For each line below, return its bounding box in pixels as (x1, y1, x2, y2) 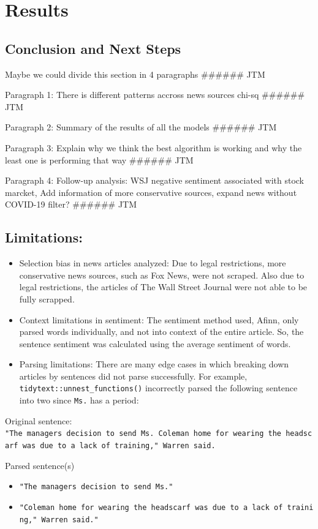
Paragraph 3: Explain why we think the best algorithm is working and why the (5, 141, 302, 154)
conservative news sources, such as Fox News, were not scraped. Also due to (19, 268, 305, 281)
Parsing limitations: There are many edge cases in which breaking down (19, 358, 289, 370)
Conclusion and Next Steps (5, 39, 181, 58)
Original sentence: (5, 414, 72, 427)
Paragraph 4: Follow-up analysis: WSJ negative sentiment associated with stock (5, 174, 305, 187)
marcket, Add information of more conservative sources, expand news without (5, 186, 297, 198)
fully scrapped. (19, 292, 75, 305)
